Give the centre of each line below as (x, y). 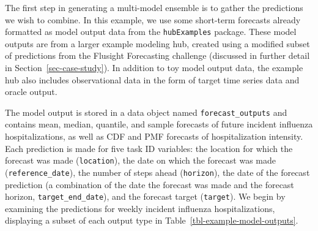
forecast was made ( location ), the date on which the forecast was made (140, 160)
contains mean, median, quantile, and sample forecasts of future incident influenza (159, 124)
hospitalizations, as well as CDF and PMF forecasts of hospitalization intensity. (154, 136)
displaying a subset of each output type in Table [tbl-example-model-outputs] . (152, 220)
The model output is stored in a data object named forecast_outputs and (146, 112)
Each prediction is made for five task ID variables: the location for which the (149, 148)
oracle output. (31, 92)
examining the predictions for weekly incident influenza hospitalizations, (140, 208)
